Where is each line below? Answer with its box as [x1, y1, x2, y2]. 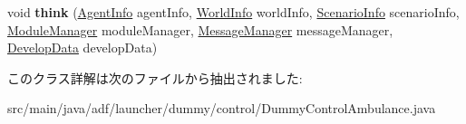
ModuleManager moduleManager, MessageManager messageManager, [7, 20, 393, 39]
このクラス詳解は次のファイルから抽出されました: [7, 68, 303, 87]
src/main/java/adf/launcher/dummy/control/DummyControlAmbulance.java [7, 99, 436, 118]
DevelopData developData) [7, 38, 158, 57]
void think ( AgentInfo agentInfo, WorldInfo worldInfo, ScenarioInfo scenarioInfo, [7, 3, 460, 21]
